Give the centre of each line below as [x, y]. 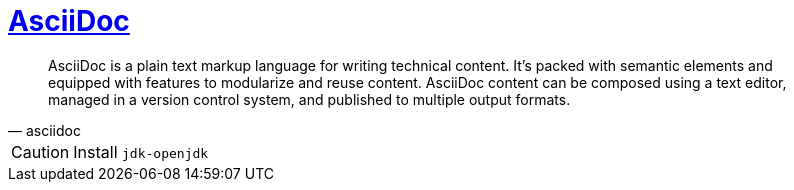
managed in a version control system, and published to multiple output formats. [309, 99]
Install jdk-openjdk [141, 151]
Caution [40, 151]
